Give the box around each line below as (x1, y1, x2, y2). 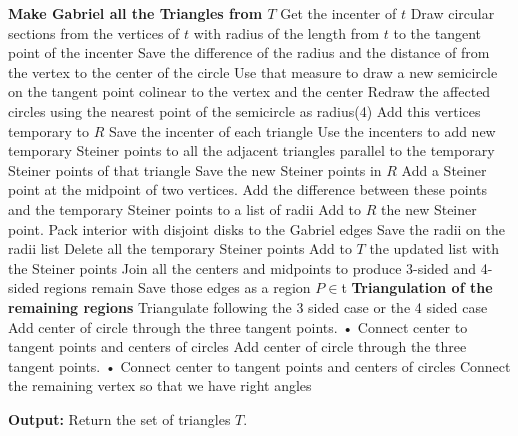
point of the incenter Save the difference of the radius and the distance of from (8, 42, 490, 63)
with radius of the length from (193, 22, 380, 43)
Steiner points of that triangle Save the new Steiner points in (8, 159, 382, 180)
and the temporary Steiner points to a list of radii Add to (8, 198, 362, 219)
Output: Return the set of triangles (8, 408, 231, 429)
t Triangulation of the (341, 277, 493, 298)
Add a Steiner (401, 159, 487, 180)
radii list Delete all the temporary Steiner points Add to (8, 238, 352, 259)
